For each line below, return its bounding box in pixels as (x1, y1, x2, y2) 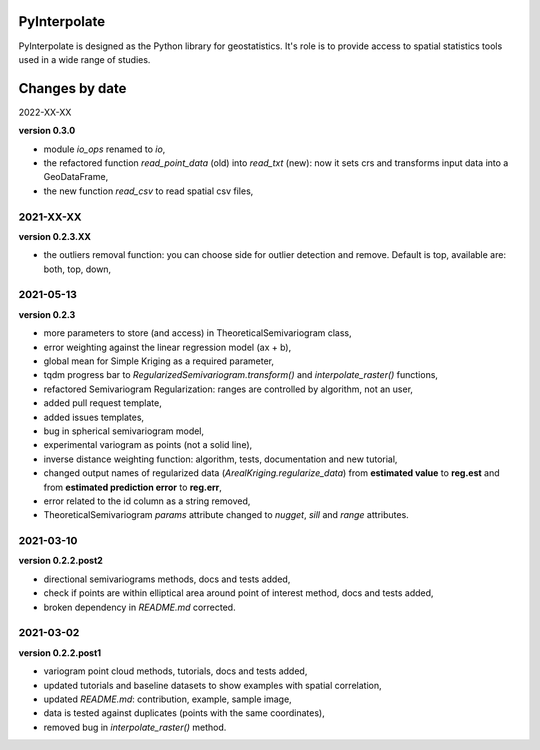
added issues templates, (43, 411, 145, 423)
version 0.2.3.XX (18, 230, 92, 242)
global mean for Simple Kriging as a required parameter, (43, 355, 275, 367)
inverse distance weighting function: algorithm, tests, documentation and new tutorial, (43, 453, 398, 465)
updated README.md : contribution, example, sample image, (43, 693, 292, 705)
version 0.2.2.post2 (18, 555, 104, 567)
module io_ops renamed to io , (43, 143, 166, 155)
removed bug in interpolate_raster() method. (43, 721, 227, 733)
